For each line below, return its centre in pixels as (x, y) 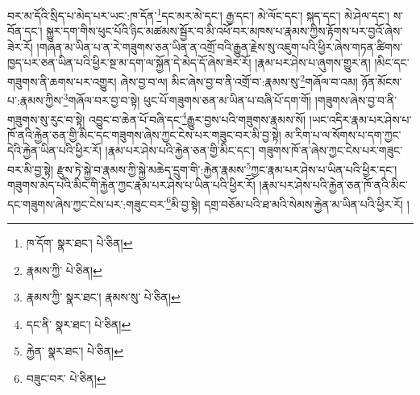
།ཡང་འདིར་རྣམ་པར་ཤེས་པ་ (360, 119)
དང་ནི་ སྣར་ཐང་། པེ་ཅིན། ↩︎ (79, 324)
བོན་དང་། (25, 31)
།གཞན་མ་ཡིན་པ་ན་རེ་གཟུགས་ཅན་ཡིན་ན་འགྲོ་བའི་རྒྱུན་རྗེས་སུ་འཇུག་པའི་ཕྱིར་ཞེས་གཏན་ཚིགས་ (220, 46)
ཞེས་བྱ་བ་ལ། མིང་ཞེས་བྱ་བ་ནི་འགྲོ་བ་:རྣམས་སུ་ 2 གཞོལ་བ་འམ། (239, 80)
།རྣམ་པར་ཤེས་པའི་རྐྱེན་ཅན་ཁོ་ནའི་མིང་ (333, 185)
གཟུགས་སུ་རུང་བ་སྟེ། (46, 119)
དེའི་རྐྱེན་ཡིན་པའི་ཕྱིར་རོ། (54, 150)
